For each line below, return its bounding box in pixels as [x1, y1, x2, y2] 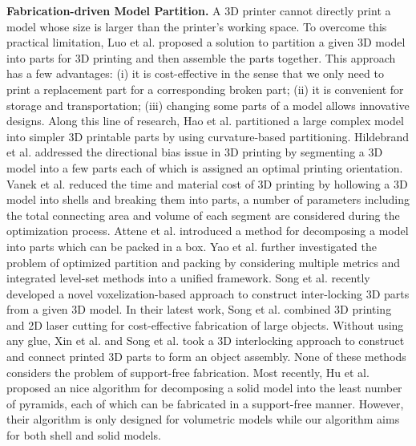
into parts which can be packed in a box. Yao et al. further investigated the [6, 237, 377, 254]
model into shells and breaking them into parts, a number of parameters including [6, 191, 410, 208]
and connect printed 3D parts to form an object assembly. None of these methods [6, 348, 406, 365]
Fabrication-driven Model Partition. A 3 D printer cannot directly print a [6, 2, 391, 18]
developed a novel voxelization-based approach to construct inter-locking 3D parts [6, 285, 410, 302]
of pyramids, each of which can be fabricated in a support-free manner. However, [6, 395, 404, 412]
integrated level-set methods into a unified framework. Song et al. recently [6, 270, 370, 286]
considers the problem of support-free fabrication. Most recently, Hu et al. [6, 363, 370, 380]
